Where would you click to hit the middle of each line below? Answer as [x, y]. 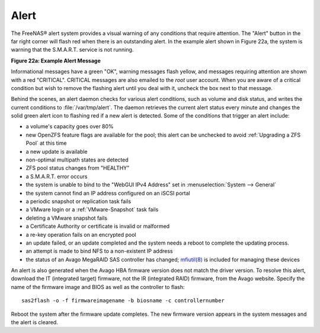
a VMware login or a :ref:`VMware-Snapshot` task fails [92, 210]
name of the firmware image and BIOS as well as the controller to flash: [98, 287]
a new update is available [57, 151]
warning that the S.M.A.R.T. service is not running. [72, 50]
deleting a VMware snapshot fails [67, 218]
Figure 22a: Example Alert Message [56, 61]
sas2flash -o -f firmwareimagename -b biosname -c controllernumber [123, 301]
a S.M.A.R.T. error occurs [57, 176]
